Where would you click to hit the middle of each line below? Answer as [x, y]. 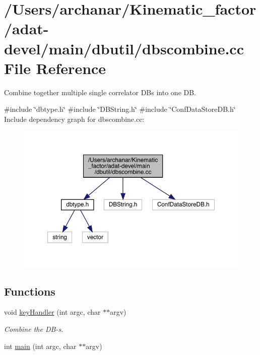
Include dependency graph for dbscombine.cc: [74, 119]
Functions [30, 291]
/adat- [26, 28]
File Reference [55, 68]
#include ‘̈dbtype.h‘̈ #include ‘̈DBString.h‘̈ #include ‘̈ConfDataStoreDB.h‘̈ [120, 109]
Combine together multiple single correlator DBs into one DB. [100, 92]
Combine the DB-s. [34, 329]
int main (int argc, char [40, 346]
